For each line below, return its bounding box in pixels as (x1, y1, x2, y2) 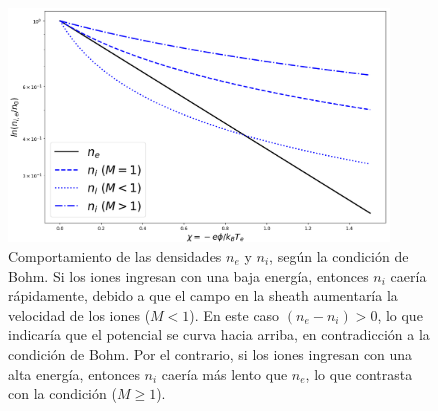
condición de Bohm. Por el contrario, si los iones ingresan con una (8, 343, 413, 364)
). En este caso (189, 304, 280, 325)
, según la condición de (269, 245, 409, 266)
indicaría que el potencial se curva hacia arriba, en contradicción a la (8, 324, 430, 345)
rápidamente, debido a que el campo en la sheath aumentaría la (8, 285, 398, 306)
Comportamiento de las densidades (8, 245, 222, 266)
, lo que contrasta (305, 363, 413, 384)
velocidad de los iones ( (8, 304, 151, 325)
